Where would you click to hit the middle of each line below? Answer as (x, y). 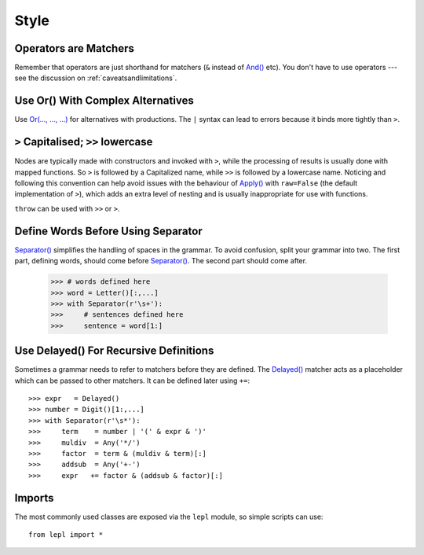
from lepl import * (66, 534)
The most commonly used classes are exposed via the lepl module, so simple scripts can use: (169, 516)
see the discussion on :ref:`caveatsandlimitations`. (96, 78)
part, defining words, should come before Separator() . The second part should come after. (161, 261)
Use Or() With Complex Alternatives (104, 101)
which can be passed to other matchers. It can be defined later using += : (132, 380)
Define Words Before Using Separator (109, 231)
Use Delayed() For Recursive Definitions (114, 351)
